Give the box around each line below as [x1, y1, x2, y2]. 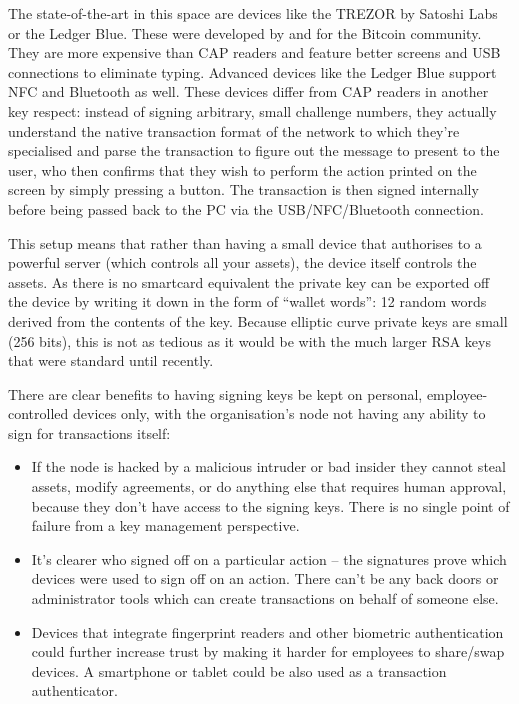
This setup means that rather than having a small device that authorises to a [8, 232, 482, 253]
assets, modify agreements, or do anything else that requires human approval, [31, 476, 507, 497]
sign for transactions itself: [8, 422, 171, 443]
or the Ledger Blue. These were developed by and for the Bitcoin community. [8, 22, 482, 43]
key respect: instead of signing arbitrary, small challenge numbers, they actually [8, 100, 497, 121]
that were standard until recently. [8, 350, 214, 371]
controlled [8, 403, 69, 424]
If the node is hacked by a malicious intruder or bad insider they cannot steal [31, 456, 506, 477]
